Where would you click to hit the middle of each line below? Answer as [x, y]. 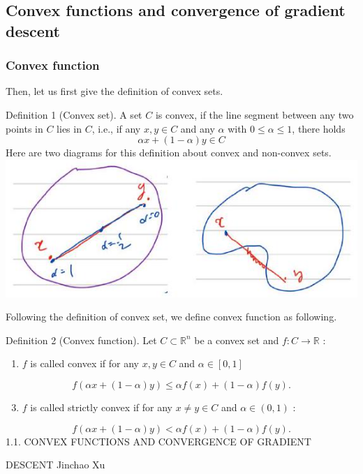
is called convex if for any [84, 363]
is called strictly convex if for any [101, 407]
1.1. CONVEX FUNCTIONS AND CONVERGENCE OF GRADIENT [158, 441]
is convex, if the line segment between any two [254, 114]
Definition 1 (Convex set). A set [74, 114]
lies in [69, 128]
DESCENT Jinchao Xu [55, 465]
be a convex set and [237, 340]
